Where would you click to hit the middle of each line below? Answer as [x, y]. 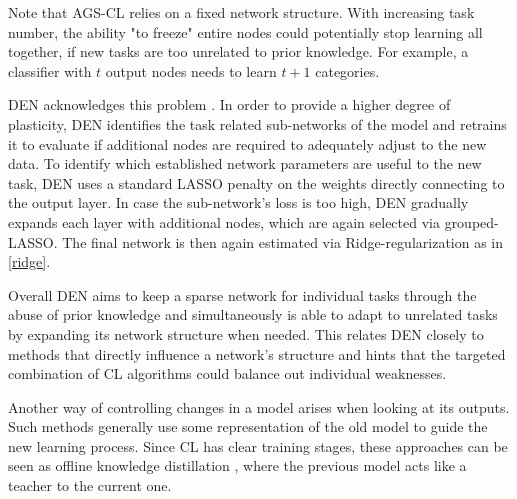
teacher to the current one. [90, 485]
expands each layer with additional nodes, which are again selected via [224, 221]
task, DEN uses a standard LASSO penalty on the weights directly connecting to [256, 182]
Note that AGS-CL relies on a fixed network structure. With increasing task [241, 12]
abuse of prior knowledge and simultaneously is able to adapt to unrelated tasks [253, 314]
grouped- [471, 221]
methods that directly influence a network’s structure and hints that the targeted [257, 353]
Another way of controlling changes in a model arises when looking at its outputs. [259, 406]
